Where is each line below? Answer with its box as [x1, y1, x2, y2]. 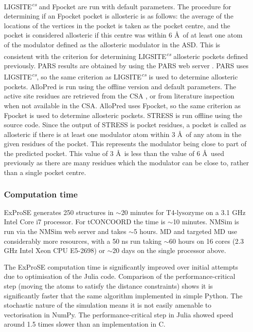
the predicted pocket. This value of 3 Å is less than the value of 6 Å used [4, 148, 224, 158]
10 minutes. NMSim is [173, 216, 239, 227]
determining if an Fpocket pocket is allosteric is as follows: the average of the [4, 11, 234, 21]
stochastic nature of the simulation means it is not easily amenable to [4, 300, 212, 310]
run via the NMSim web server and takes [4, 226, 126, 236]
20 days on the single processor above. [112, 245, 226, 255]
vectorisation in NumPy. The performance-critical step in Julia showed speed [4, 309, 234, 319]
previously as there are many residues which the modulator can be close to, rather [4, 157, 249, 168]
